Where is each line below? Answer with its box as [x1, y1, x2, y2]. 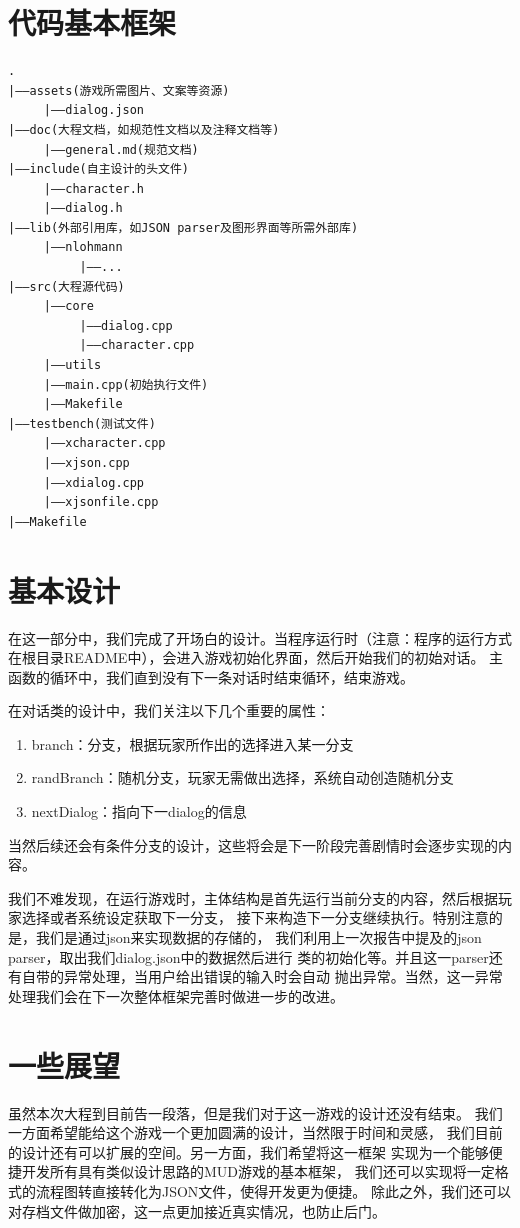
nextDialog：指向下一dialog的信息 [31, 801, 247, 822]
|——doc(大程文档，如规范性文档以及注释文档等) [8, 122, 280, 137]
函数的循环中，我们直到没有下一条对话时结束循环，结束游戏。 [8, 666, 414, 687]
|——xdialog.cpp [43, 475, 145, 490]
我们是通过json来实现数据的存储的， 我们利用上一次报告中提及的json [35, 927, 482, 948]
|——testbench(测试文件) [8, 416, 156, 431]
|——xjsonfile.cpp [43, 495, 159, 510]
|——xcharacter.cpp [43, 436, 166, 451]
